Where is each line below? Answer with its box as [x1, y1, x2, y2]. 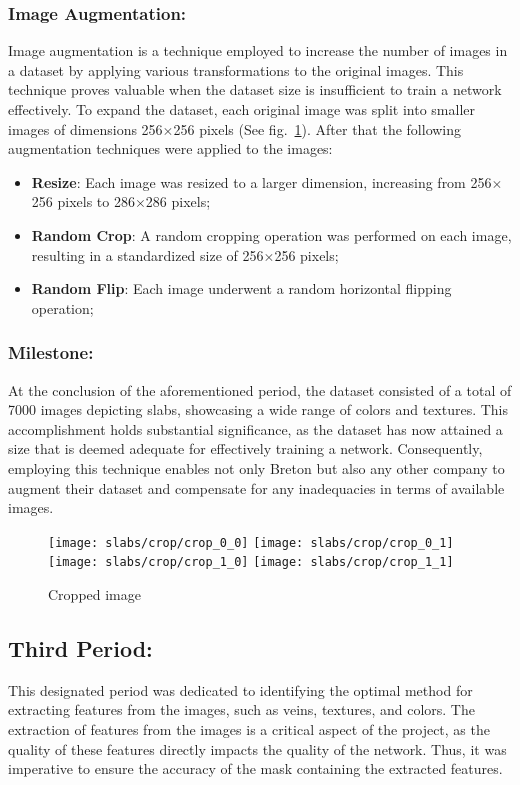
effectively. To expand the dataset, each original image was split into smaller [8, 99, 476, 119]
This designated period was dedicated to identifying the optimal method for [8, 679, 473, 700]
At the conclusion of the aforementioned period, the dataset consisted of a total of [8, 379, 512, 400]
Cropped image [48, 584, 141, 605]
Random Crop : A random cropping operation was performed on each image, [31, 224, 512, 245]
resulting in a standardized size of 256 [31, 244, 264, 265]
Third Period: [8, 633, 153, 664]
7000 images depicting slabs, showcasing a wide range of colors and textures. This [8, 399, 509, 420]
